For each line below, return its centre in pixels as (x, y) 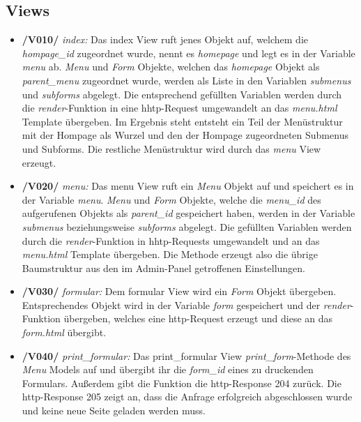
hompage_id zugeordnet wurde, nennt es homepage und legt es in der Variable (189, 53)
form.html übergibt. (64, 332)
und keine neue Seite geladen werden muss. (114, 410)
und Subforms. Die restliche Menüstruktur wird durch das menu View (171, 148)
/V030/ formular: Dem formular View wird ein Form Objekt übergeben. (179, 291)
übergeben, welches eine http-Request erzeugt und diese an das (198, 318)
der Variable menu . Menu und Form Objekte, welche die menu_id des (171, 199)
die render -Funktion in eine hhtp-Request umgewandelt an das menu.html (179, 108)
